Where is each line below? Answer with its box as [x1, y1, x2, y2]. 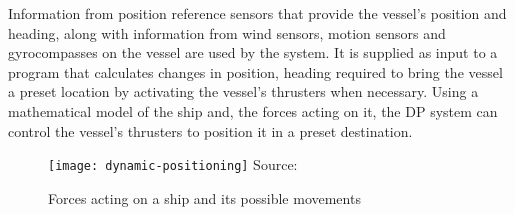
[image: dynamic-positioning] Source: [48, 154, 298, 175]
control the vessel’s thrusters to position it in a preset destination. [8, 120, 413, 141]
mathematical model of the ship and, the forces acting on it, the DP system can [8, 100, 498, 121]
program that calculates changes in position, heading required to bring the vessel [8, 61, 503, 82]
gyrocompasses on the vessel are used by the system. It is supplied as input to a [8, 42, 498, 63]
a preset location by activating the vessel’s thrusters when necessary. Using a [8, 81, 479, 102]
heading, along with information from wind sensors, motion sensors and [8, 22, 446, 43]
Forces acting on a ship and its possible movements [48, 187, 361, 208]
